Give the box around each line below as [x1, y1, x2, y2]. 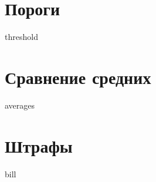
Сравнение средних [5, 65, 151, 89]
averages [5, 99, 35, 111]
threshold [5, 31, 38, 43]
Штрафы [5, 133, 73, 157]
